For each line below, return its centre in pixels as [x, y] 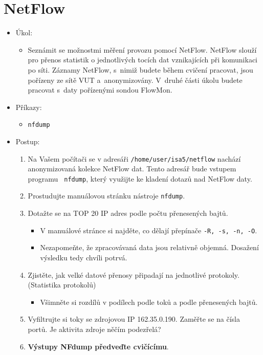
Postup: [28, 141]
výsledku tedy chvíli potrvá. [84, 257]
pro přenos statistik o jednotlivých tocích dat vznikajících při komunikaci [143, 60]
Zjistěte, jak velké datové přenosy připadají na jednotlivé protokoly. [134, 274]
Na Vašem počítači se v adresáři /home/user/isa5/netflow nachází [134, 158]
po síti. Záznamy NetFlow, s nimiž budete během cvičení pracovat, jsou [140, 69]
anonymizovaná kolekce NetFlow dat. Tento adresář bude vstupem [132, 169]
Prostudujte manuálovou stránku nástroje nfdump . [106, 196]
